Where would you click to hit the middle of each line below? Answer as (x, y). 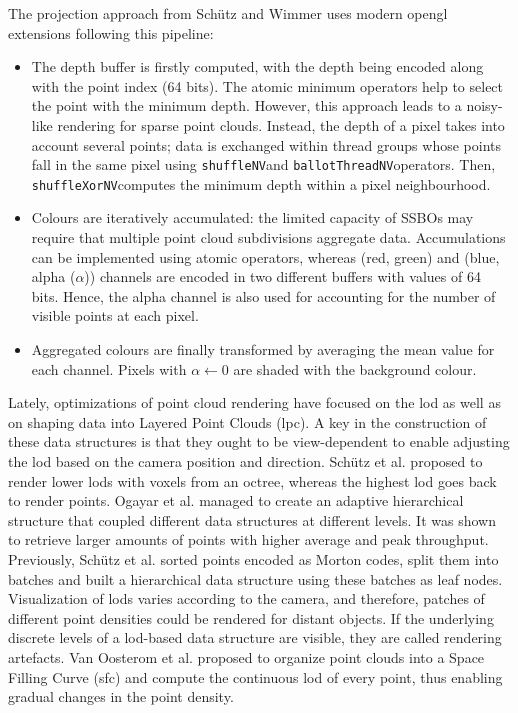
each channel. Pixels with (109, 368)
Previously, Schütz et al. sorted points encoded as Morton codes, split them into (253, 558)
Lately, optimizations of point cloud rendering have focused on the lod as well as (254, 402)
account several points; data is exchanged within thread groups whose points (266, 144)
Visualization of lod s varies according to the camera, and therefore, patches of (246, 598)
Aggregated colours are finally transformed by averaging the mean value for (263, 349)
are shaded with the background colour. (355, 368)
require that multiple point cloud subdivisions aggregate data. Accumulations (268, 237)
